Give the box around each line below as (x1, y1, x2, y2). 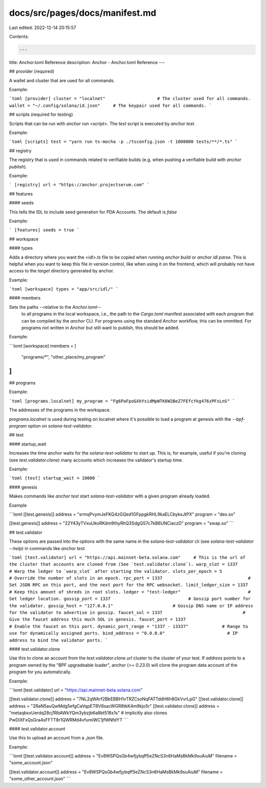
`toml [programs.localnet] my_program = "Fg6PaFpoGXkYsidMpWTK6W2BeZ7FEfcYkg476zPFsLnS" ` (9, 398, 235, 404)
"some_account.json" (9, 760, 53, 766)
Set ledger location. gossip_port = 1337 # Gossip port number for (9, 596, 251, 602)
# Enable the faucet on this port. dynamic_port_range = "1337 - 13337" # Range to (9, 624, 248, 629)
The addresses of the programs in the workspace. (9, 407, 111, 413)
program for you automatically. (9, 669, 71, 675)
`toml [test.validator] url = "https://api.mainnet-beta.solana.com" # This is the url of (9, 555, 246, 560)
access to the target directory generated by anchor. (9, 268, 114, 274)
